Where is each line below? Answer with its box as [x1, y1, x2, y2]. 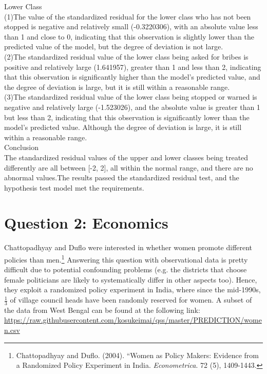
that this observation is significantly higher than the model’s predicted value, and [4, 71, 260, 82]
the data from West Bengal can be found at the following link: [4, 304, 200, 315]
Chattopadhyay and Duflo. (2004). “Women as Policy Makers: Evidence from [16, 349, 259, 360]
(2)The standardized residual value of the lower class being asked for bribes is [4, 51, 249, 62]
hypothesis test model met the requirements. [4, 182, 144, 193]
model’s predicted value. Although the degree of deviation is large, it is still [4, 122, 242, 133]
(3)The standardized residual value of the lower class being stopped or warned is [4, 91, 257, 102]
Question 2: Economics [4, 212, 168, 233]
